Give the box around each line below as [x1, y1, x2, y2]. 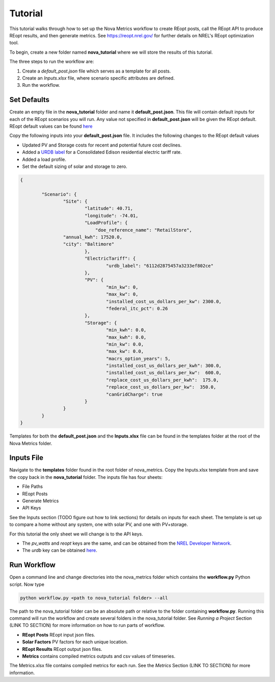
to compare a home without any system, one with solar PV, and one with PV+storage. [9, 521, 188, 528]
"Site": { [63, 199, 88, 204]
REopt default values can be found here [9, 123, 93, 129]
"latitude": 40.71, [84, 206, 133, 211]
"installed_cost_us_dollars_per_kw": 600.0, [106, 370, 222, 376]
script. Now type [9, 581, 44, 587]
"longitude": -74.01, [84, 212, 139, 218]
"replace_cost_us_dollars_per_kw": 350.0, [106, 384, 216, 390]
